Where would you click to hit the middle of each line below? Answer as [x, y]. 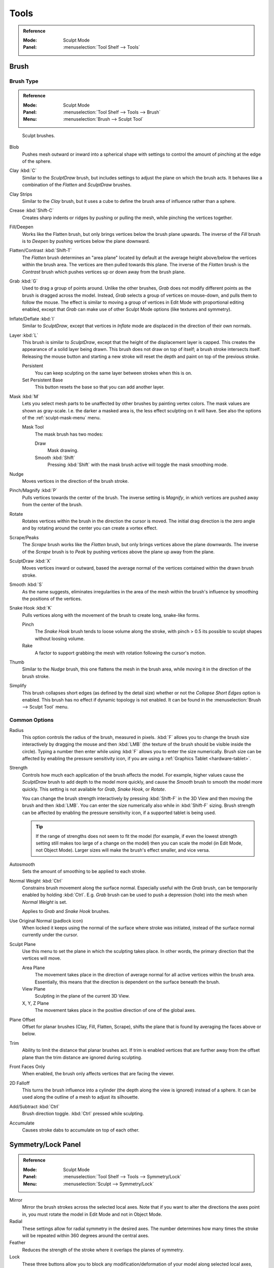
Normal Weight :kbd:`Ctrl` [36, 880]
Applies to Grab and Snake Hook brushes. [66, 911]
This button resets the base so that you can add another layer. [100, 387]
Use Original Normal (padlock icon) [46, 921]
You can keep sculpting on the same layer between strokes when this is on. [113, 373]
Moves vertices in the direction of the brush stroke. [76, 481]
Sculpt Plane [23, 944]
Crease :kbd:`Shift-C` [32, 210]
